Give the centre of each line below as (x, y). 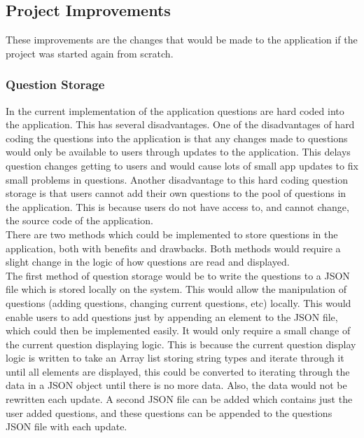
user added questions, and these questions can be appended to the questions (169, 412)
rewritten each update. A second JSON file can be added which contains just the (179, 399)
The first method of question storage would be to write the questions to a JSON (178, 275)
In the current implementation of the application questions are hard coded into (175, 110)
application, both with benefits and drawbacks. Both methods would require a (173, 248)
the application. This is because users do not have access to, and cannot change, (177, 206)
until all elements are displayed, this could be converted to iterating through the (178, 371)
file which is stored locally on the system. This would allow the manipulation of (176, 289)
